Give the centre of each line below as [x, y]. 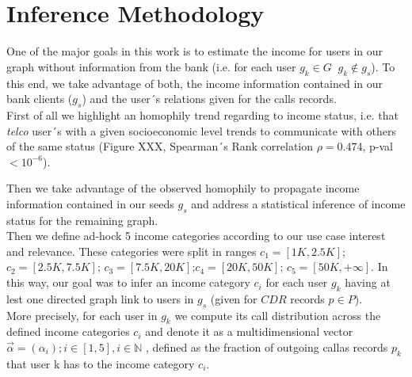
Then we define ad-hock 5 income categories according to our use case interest [196, 236]
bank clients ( [40, 99]
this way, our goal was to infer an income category [128, 282]
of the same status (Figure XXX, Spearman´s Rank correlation [160, 146]
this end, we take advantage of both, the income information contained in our [195, 83]
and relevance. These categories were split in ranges [132, 251]
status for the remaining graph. [82, 220]
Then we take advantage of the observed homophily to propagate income [183, 188]
